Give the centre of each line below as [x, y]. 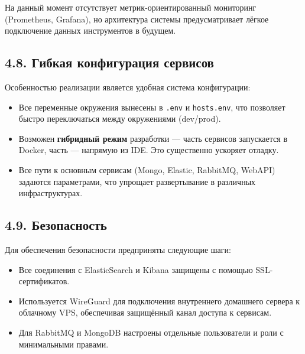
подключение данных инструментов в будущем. [90, 30]
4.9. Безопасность [56, 225]
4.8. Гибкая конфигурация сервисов [109, 62]
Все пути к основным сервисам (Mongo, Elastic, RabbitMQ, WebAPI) [147, 170]
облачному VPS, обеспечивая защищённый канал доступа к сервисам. [145, 312]
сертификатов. [44, 281]
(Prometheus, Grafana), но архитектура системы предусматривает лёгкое [137, 19]
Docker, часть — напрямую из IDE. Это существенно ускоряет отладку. [149, 150]
